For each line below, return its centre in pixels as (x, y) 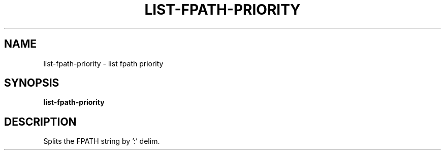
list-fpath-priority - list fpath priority (103, 63)
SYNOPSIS (32, 83)
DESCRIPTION (40, 122)
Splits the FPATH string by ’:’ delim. (102, 141)
